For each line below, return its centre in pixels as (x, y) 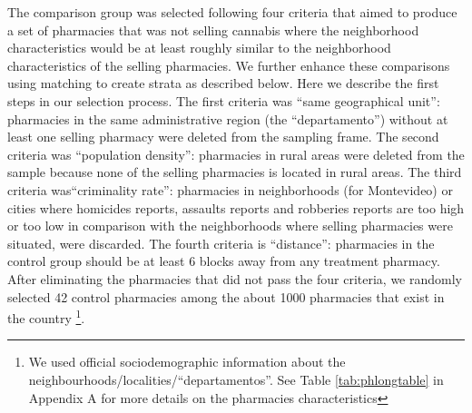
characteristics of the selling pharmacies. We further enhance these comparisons (229, 65)
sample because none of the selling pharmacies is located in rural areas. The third (235, 172)
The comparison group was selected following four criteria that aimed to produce (232, 12)
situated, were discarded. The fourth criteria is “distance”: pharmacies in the (221, 243)
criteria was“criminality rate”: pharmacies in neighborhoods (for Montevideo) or (230, 189)
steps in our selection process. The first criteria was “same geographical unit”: (224, 100)
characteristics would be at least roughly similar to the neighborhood (199, 48)
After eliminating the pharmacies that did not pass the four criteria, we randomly (235, 278)
